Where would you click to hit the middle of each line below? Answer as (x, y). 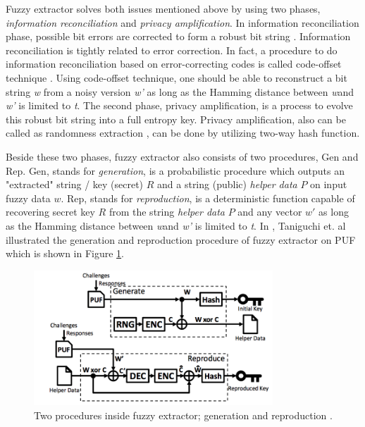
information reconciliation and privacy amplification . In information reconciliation (182, 22)
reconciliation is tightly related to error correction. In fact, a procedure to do (172, 50)
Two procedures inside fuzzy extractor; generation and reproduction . (183, 415)
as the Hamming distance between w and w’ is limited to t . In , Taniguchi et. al (176, 225)
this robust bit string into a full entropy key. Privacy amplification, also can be (176, 119)
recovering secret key (50, 212)
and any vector (270, 212)
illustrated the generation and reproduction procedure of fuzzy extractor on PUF (181, 239)
